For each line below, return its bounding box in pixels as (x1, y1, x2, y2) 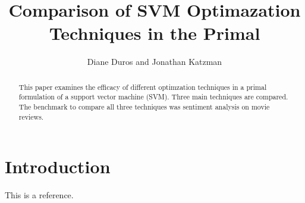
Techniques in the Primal (49, 21, 260, 45)
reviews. (18, 111, 44, 121)
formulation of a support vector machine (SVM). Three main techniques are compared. (18, 92, 288, 102)
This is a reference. (5, 189, 74, 201)
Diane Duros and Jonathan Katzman (87, 55, 222, 68)
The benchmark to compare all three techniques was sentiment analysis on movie (18, 102, 270, 112)
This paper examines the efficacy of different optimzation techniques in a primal (18, 82, 267, 92)
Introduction (5, 154, 111, 179)
